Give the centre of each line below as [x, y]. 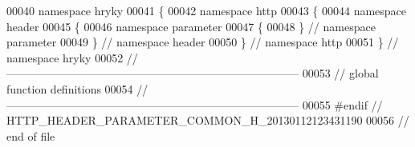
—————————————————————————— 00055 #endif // [195, 104]
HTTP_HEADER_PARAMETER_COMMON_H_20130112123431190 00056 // [208, 120]
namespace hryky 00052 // [72, 57]
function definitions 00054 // [77, 88]
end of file [31, 135]
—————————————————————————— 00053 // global [193, 73]
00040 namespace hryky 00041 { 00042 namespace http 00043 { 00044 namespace [207, 10]
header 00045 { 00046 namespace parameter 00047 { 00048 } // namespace [191, 26]
